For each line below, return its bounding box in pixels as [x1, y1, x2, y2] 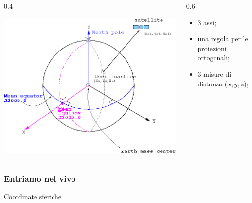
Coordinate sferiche [4, 191, 61, 202]
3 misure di [198, 68, 232, 79]
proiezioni [198, 43, 227, 53]
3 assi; [198, 17, 216, 27]
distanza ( [198, 78, 228, 88]
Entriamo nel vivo [4, 172, 76, 185]
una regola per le [198, 34, 248, 44]
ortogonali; [198, 52, 230, 63]
